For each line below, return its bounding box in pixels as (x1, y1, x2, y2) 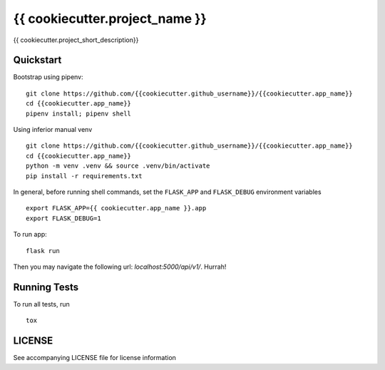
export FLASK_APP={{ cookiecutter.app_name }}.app (26, 204, 207, 212)
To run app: (13, 230, 48, 239)
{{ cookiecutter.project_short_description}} (13, 36, 139, 44)
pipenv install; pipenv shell (26, 109, 132, 118)
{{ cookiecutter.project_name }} (13, 11, 207, 26)
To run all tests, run (13, 299, 71, 308)
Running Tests (13, 281, 78, 293)
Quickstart (13, 54, 62, 66)
